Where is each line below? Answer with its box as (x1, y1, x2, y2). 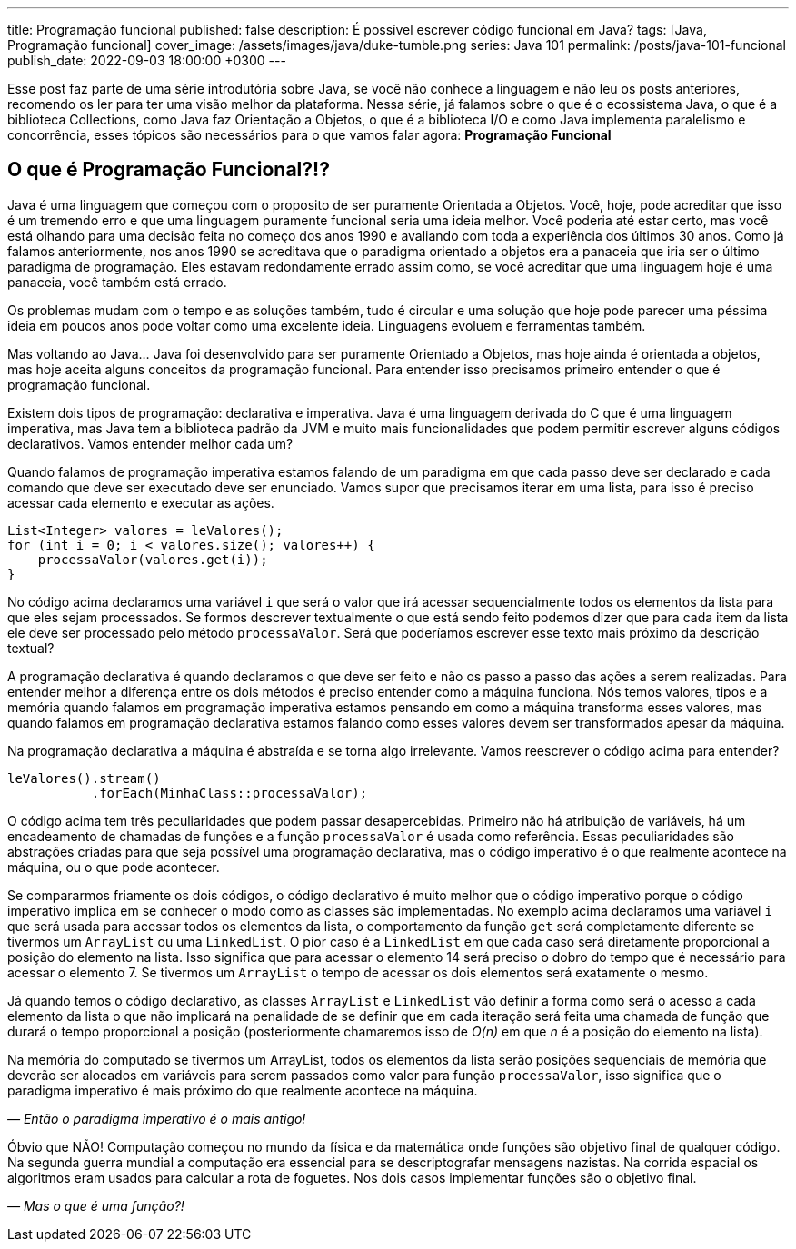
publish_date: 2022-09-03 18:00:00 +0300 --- (7, 53, 286, 68)
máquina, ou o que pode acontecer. (7, 858, 220, 875)
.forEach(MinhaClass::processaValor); (91, 785, 368, 800)
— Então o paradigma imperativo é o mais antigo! (7, 1110, 306, 1126)
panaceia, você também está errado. (7, 273, 227, 290)
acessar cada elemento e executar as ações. (7, 494, 274, 511)
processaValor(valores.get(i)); (37, 551, 268, 567)
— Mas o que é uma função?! (7, 1197, 184, 1214)
